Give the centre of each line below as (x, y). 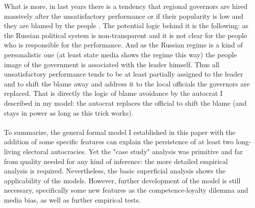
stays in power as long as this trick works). (69, 112)
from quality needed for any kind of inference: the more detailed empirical (116, 161)
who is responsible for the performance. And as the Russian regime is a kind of (124, 45)
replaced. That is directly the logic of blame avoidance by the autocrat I (113, 93)
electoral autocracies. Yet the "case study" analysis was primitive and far (133, 151)
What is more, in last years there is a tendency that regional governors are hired (126, 6)
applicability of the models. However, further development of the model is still (122, 180)
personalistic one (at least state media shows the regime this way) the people (121, 54)
